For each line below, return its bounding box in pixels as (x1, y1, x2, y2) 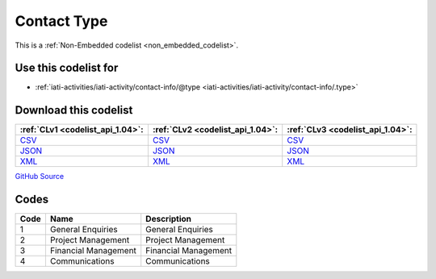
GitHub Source (15, 172, 65, 181)
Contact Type (15, 12, 108, 30)
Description (145, 214, 192, 225)
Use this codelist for (15, 61, 119, 75)
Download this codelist (15, 103, 133, 117)
